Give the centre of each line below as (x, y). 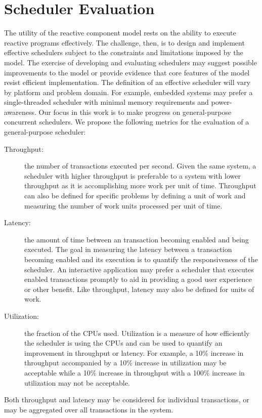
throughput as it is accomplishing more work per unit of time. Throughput (140, 185)
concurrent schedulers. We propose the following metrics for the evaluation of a (127, 122)
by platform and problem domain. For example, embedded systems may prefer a (128, 92)
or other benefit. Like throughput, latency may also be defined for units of (139, 289)
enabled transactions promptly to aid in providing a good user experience (138, 279)
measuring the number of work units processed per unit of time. (123, 205)
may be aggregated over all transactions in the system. (89, 409)
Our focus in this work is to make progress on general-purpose (135, 112)
